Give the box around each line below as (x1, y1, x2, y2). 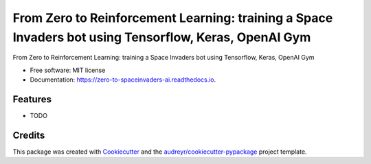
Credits (12, 129, 45, 141)
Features (12, 93, 52, 105)
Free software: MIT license (30, 66, 106, 74)
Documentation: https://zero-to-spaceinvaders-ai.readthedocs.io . (30, 75, 216, 84)
